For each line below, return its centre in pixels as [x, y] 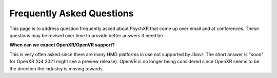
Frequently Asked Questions [72, 13]
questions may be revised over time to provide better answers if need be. [87, 35]
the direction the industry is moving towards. [57, 68]
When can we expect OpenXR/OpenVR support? [62, 45]
